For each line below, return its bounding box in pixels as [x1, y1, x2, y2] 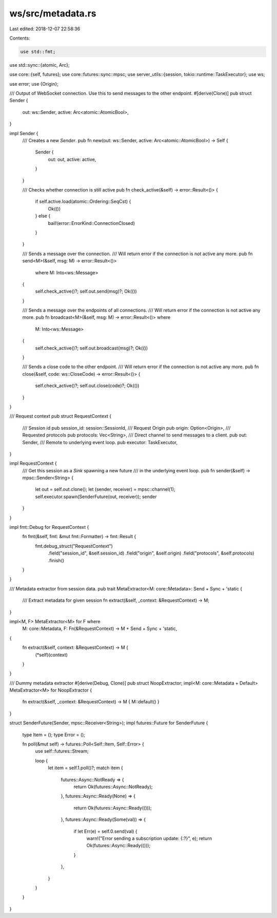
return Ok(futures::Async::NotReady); [73, 783, 153, 790]
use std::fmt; [20, 49, 56, 54]
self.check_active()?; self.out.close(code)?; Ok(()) [35, 382, 140, 389]
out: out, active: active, [48, 156, 96, 162]
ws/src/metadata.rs [9, 8, 96, 19]
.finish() [48, 557, 65, 563]
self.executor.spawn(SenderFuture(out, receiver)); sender [35, 493, 157, 500]
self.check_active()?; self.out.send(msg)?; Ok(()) [35, 288, 137, 295]
